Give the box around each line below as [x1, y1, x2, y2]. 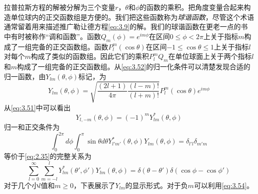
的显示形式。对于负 [125, 180, 188, 190]
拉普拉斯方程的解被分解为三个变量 [4, 2, 115, 12]
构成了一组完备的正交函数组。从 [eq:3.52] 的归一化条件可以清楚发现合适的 [17, 61, 251, 71]
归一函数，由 [4, 71, 46, 81]
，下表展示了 [73, 180, 116, 190]
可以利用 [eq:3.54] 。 [193, 180, 254, 190]
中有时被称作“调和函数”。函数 [4, 31, 101, 41]
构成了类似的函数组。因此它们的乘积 [31, 51, 149, 61]
